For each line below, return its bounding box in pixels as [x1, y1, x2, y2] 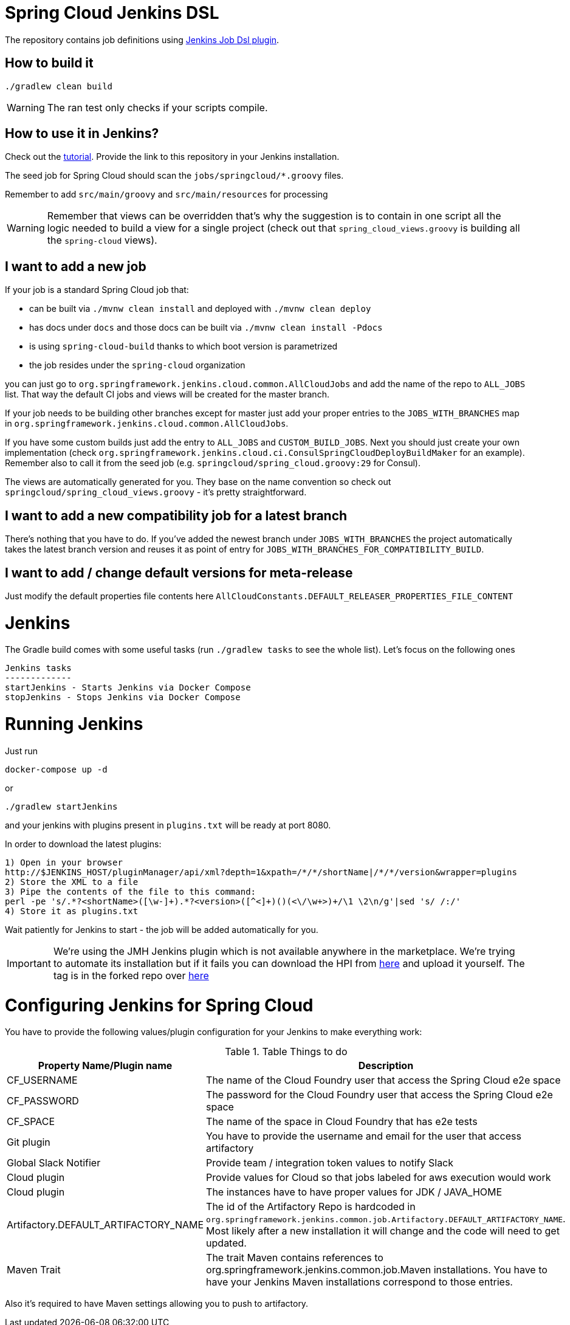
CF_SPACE [7, 1115, 55, 1128]
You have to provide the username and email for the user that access [206, 1130, 521, 1143]
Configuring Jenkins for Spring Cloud [5, 994, 314, 1016]
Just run [5, 745, 38, 756]
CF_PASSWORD [7, 1095, 79, 1107]
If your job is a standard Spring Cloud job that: [5, 284, 189, 295]
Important [7, 957, 51, 969]
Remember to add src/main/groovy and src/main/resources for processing [5, 189, 328, 200]
